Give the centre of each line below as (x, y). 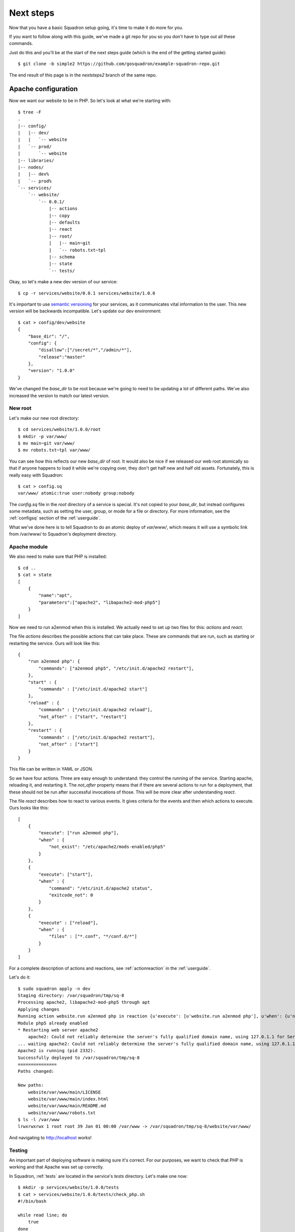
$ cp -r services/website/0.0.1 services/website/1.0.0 (87, 293)
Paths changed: (36, 1071)
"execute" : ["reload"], (68, 923)
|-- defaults (65, 222)
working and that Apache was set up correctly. (57, 1167)
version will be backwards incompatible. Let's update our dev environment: (85, 311)
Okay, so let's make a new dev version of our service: (63, 282)
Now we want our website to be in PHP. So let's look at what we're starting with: (90, 101)
